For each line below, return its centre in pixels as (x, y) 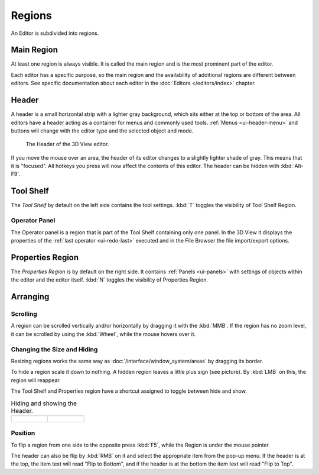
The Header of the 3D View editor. (67, 144)
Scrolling (24, 314)
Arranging (30, 297)
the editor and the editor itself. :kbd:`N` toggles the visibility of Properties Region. (109, 280)
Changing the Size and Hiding (54, 349)
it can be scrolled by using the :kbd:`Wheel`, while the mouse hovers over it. (103, 334)
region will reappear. (36, 380)
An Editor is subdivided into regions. (55, 33)
